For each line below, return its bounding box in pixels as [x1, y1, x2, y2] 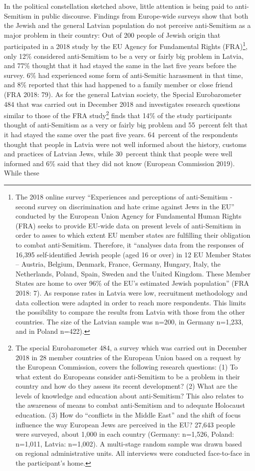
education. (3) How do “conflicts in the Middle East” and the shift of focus [15, 410, 241, 420]
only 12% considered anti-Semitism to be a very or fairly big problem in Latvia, [4, 50, 244, 61]
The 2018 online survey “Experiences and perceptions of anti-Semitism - [15, 192, 232, 201]
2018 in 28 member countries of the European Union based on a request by [15, 352, 241, 362]
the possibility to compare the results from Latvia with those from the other [15, 307, 245, 317]
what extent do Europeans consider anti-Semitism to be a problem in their [15, 371, 240, 381]
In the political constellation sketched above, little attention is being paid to [4, 1, 233, 11]
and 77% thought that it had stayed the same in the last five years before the [4, 60, 237, 71]
